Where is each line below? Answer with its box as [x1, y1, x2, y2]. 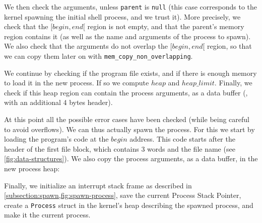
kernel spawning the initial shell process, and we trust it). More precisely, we [4, 11, 241, 22]
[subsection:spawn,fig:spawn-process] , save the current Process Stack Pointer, [4, 190, 241, 200]
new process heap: [4, 163, 60, 174]
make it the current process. [4, 209, 91, 220]
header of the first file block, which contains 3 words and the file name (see [4, 143, 235, 154]
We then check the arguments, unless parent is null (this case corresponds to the [4, 2, 257, 12]
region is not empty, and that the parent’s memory [87, 21, 244, 32]
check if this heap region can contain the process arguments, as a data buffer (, [4, 87, 248, 97]
